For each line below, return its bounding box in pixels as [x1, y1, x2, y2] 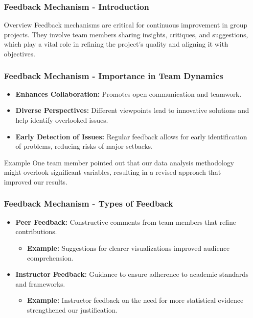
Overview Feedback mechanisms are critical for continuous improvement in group [4, 20, 248, 30]
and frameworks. [15, 278, 65, 289]
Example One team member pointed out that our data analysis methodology [4, 157, 234, 167]
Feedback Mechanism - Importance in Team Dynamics [4, 69, 223, 81]
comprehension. [27, 252, 73, 263]
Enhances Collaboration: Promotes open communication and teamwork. [15, 88, 242, 99]
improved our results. [4, 176, 68, 186]
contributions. [15, 226, 57, 237]
